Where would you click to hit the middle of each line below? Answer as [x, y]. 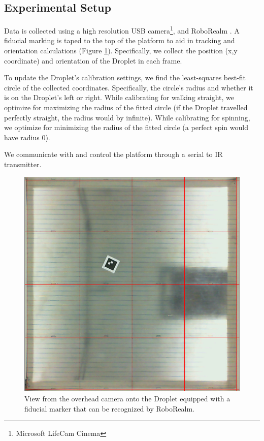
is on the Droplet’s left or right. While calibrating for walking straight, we [119, 97]
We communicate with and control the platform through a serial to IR [113, 154]
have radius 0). [27, 137]
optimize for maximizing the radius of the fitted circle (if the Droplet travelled [126, 107]
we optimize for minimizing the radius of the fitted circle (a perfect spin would [126, 127]
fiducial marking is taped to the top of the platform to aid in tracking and [120, 40]
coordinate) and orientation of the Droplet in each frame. [93, 60]
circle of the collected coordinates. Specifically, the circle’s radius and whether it [129, 87]
